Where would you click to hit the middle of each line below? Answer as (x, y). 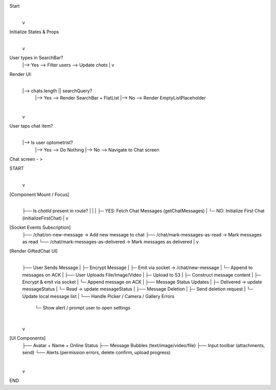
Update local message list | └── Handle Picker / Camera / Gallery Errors (98, 296)
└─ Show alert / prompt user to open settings (83, 308)
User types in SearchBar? (36, 58)
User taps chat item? (31, 126)
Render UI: (21, 75)
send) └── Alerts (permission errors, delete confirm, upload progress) (96, 353)
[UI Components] (28, 338)
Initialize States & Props (34, 32)
